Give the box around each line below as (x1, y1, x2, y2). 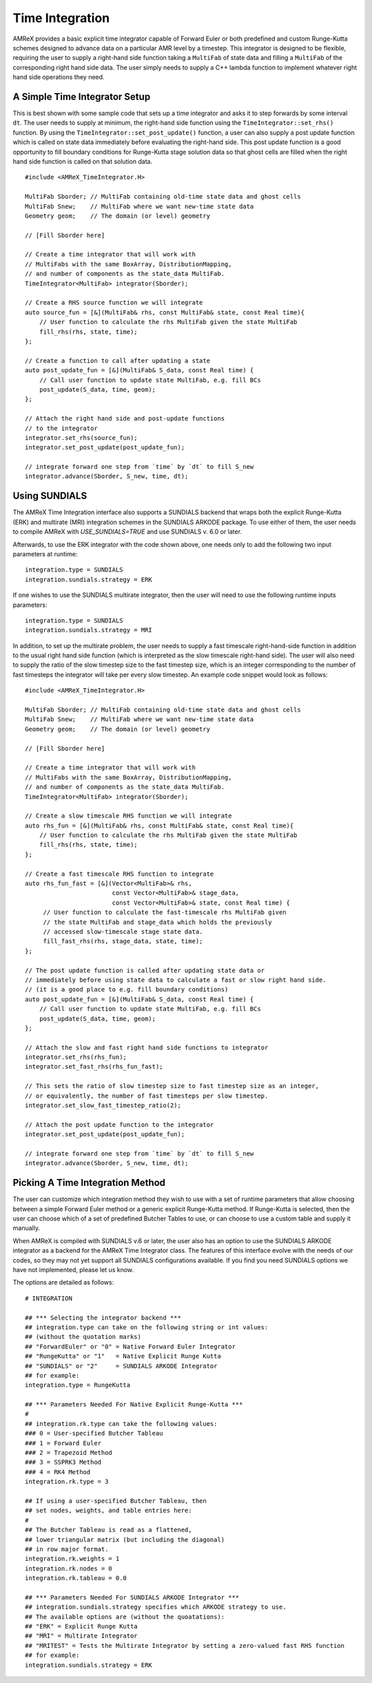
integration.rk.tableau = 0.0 (25, 1574, 127, 1582)
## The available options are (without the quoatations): (25, 1613, 225, 1620)
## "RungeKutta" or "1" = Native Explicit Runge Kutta (25, 1352, 222, 1360)
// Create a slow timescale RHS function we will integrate (25, 812, 232, 820)
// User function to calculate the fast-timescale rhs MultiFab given (43, 909, 287, 916)
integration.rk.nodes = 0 (25, 1564, 113, 1572)
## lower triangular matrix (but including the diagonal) (25, 1535, 225, 1544)
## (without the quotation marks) (25, 1333, 141, 1341)
